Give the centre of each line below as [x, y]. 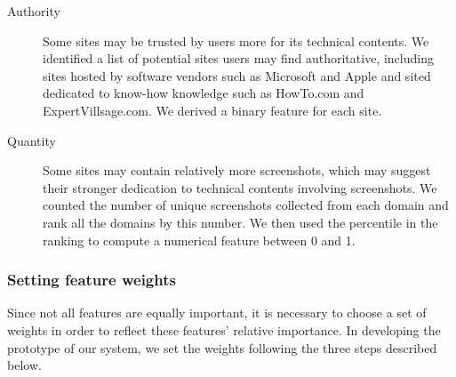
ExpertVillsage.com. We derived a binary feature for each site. [212, 110]
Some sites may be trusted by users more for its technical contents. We [236, 40]
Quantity [32, 140]
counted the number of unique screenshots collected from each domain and [246, 205]
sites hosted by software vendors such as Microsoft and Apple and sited [237, 75]
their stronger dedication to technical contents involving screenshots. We [240, 187]
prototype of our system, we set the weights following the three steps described [222, 347]
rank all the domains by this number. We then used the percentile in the [240, 222]
